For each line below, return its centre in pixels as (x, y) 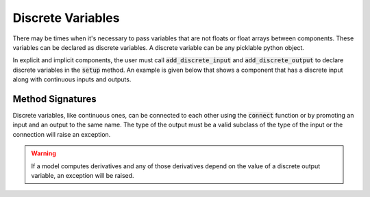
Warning (44, 153)
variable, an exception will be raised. (83, 175)
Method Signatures (55, 99)
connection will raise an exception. (62, 134)
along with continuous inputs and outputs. (72, 79)
